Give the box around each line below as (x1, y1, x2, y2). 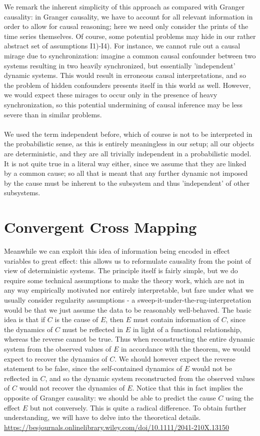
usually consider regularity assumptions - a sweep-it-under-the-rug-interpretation (4, 294, 251, 305)
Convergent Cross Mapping (4, 217, 197, 237)
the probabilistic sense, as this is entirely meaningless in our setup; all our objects (4, 138, 254, 149)
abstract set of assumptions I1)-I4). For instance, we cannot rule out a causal (4, 40, 240, 51)
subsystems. (4, 187, 40, 198)
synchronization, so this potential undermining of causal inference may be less (4, 99, 242, 109)
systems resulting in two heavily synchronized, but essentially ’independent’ (4, 60, 235, 70)
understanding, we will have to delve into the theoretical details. (4, 412, 201, 423)
